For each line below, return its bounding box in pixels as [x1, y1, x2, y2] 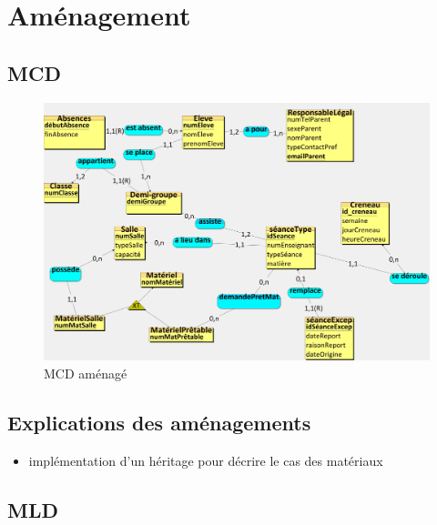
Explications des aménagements [7, 408, 311, 436]
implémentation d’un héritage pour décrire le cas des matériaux [28, 450, 383, 469]
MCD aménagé [44, 363, 127, 382]
